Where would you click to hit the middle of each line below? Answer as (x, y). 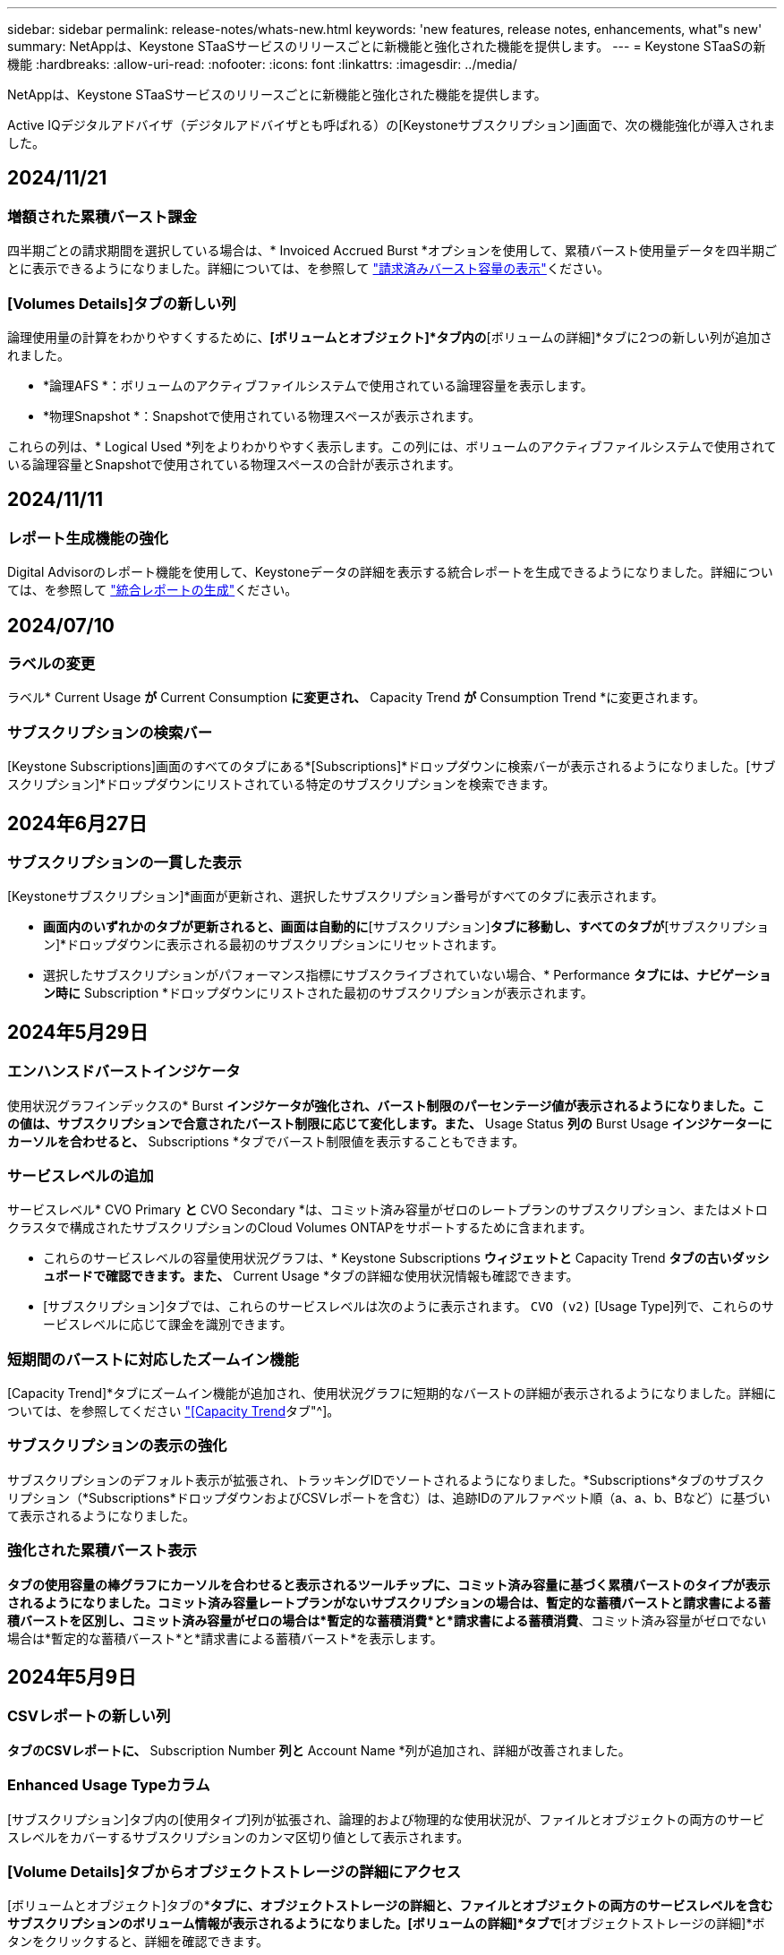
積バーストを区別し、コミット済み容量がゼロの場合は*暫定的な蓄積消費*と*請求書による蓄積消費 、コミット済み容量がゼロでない (387, 1620)
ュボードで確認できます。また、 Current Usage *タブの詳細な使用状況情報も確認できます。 (311, 1276)
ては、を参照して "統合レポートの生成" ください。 (153, 590)
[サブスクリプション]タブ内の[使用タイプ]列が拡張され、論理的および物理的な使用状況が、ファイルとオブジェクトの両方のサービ (386, 1819)
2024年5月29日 (78, 1032)
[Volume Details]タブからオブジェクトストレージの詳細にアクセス (234, 1871)
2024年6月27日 (77, 823)
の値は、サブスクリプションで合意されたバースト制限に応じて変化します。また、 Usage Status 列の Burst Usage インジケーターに (390, 1123)
